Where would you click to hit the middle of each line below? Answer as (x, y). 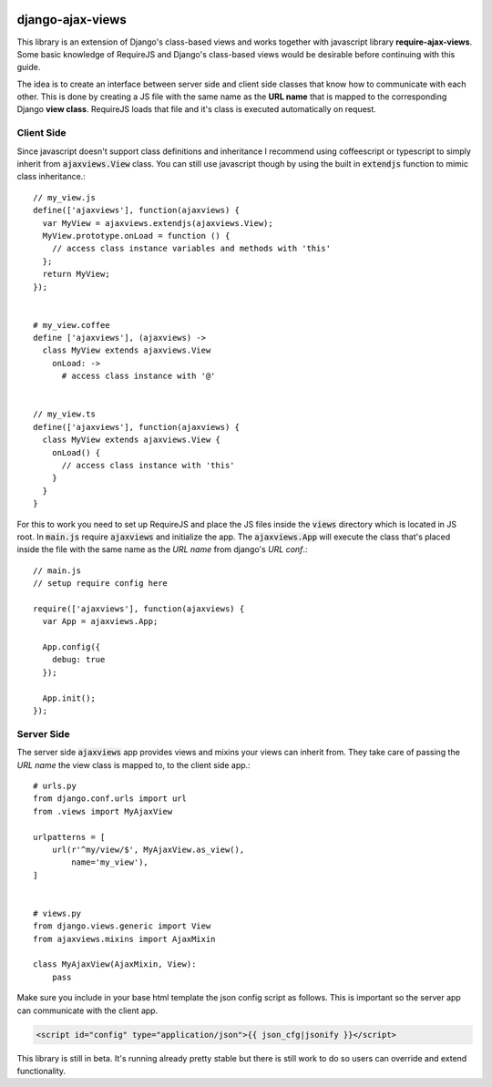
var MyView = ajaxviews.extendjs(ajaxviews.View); (158, 223)
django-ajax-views (72, 20)
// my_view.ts (64, 414)
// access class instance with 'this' (149, 465)
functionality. (41, 1071)
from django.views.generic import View (122, 926)
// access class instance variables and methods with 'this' (191, 249)
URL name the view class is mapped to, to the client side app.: (133, 764)
